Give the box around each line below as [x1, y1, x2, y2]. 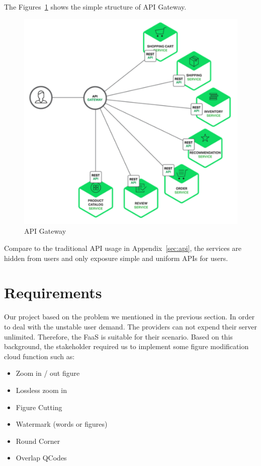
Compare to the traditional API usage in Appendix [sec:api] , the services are [4, 243, 242, 253]
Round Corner [16, 435, 60, 446]
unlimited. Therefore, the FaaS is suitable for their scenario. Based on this [4, 331, 233, 342]
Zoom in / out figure [16, 368, 80, 378]
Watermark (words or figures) [16, 419, 108, 429]
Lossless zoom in [16, 384, 67, 395]
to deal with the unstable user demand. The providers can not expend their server [4, 321, 257, 331]
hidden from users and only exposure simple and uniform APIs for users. [4, 252, 228, 263]
